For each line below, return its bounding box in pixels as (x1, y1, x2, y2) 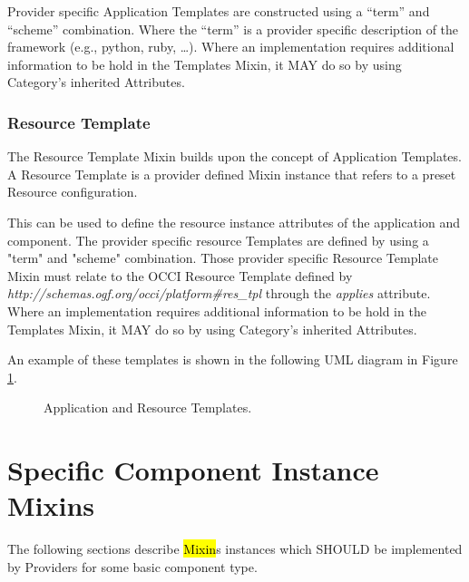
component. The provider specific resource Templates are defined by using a (7, 230, 429, 249)
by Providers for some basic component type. (7, 557, 258, 576)
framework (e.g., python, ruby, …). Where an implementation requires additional (7, 37, 454, 56)
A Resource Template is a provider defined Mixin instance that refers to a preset (7, 164, 456, 183)
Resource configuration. (7, 182, 138, 201)
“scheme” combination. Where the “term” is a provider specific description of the (7, 19, 459, 38)
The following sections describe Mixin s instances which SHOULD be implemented (7, 539, 463, 558)
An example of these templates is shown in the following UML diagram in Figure (7, 350, 458, 369)
